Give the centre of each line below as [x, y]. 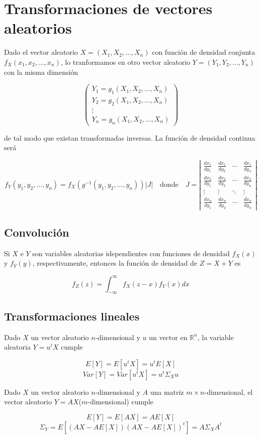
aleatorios [38, 28]
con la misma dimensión [41, 72]
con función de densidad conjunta [204, 52]
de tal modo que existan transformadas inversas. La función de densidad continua [130, 137]
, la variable [215, 337]
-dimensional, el [229, 392]
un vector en [168, 337]
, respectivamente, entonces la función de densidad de [115, 263]
